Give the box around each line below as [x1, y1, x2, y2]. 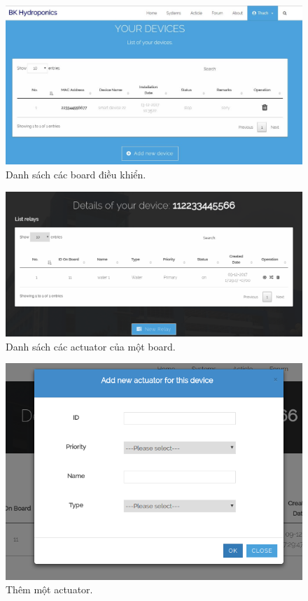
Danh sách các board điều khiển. [6, 167, 146, 181]
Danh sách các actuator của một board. [6, 339, 176, 353]
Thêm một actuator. [6, 582, 93, 597]
